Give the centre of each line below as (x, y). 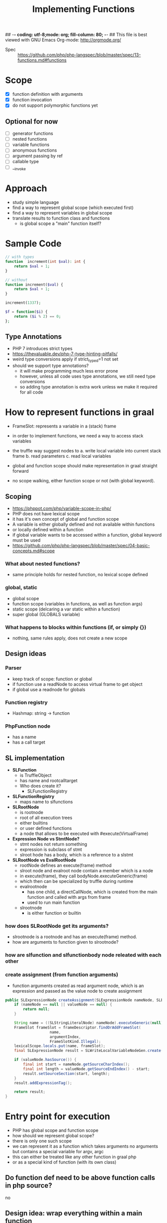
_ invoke (19, 168)
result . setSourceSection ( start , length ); (67, 1073)
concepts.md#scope (34, 551)
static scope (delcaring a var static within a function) (66, 609)
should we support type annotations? (50, 366)
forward (20, 471)
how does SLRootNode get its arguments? (57, 926)
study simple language (36, 203)
